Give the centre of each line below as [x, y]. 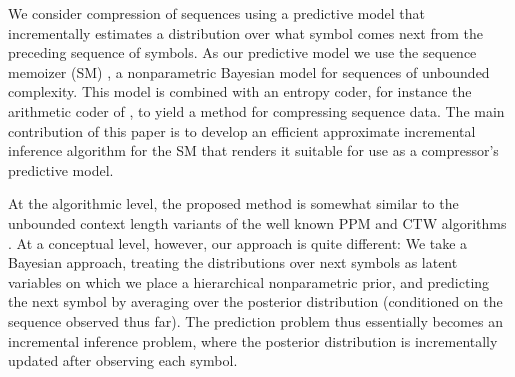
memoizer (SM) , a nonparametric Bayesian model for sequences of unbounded [249, 71]
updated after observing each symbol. [123, 360]
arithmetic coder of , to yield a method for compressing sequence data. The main [256, 110]
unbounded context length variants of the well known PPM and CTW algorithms [257, 222]
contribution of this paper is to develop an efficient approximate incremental [242, 130]
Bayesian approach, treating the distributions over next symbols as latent [233, 262]
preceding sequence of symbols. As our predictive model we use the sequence [242, 52]
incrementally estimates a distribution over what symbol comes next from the [245, 32]
